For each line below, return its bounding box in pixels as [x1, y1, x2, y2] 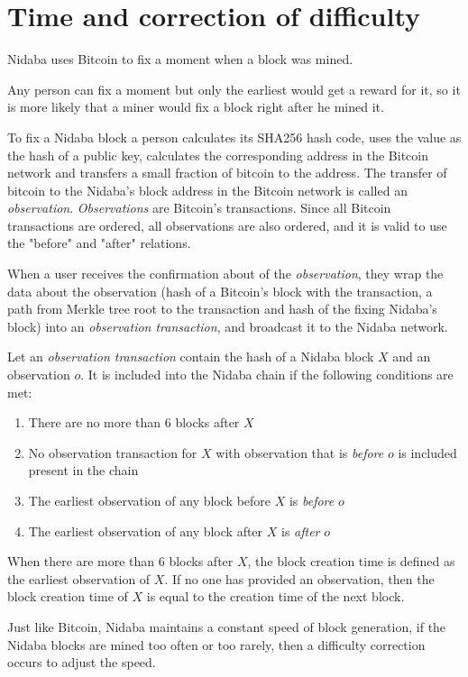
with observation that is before [216, 443, 384, 462]
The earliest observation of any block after [28, 521, 263, 540]
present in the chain [28, 461, 139, 480]
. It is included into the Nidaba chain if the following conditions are [80, 365, 454, 384]
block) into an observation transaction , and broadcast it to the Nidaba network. [7, 316, 448, 335]
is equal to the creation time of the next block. [146, 587, 405, 606]
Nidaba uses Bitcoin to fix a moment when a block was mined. [7, 50, 353, 69]
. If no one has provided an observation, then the [164, 569, 435, 588]
